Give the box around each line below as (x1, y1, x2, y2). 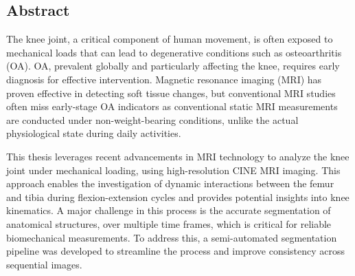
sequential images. (6, 257, 82, 271)
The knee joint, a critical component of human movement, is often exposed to (6, 32, 333, 46)
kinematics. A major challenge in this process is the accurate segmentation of (6, 203, 331, 217)
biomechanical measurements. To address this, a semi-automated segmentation (6, 230, 337, 244)
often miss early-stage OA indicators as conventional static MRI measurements (6, 99, 338, 114)
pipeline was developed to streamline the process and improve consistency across (6, 244, 345, 258)
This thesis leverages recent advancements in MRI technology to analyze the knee (6, 149, 350, 163)
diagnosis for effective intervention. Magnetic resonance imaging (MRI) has (6, 72, 322, 86)
